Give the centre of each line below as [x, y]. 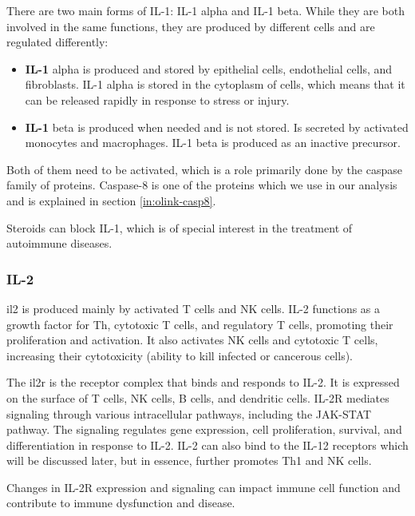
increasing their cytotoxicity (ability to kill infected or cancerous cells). [180, 355]
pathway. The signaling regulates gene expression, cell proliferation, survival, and [204, 429]
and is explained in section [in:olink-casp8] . [111, 200]
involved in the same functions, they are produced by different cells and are [191, 26]
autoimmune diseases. [59, 243]
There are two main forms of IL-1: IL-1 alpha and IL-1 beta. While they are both [206, 10]
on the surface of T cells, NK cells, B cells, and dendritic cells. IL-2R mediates [198, 397]
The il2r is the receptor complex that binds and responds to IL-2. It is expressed [203, 382]
